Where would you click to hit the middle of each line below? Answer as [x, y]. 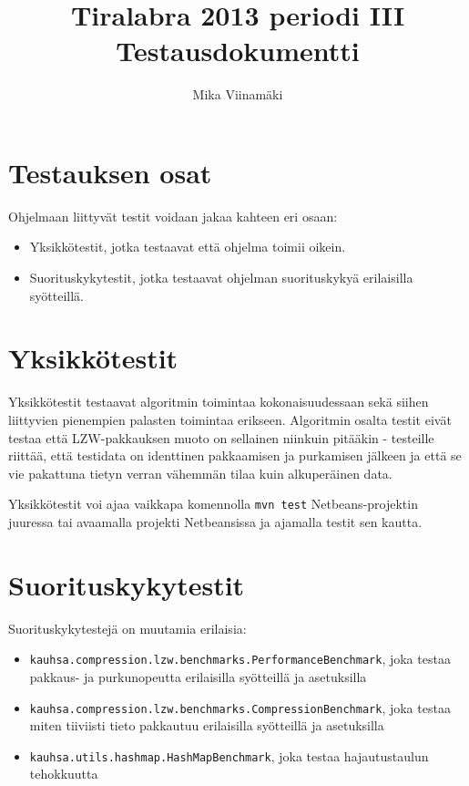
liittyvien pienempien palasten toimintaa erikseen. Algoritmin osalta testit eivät [230, 419]
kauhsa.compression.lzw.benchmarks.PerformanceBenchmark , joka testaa [240, 659]
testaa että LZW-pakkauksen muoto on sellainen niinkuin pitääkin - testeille [221, 437]
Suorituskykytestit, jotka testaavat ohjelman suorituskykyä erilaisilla [221, 278]
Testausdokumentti [238, 51]
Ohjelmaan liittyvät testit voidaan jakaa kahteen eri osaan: [173, 216]
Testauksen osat [110, 172]
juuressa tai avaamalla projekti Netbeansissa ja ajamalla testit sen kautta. [215, 521]
